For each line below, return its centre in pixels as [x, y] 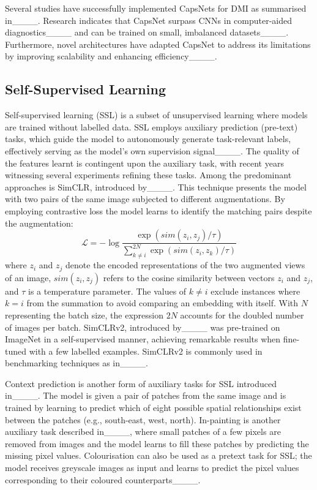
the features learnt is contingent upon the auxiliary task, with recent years [144, 163]
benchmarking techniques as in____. [76, 363]
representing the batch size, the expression [84, 315]
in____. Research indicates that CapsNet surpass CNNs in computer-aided [149, 20]
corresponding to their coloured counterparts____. [103, 479]
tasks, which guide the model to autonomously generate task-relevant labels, [148, 139]
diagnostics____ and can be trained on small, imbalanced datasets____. [147, 32]
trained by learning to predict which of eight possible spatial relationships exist [153, 408]
